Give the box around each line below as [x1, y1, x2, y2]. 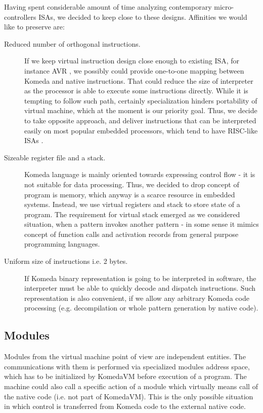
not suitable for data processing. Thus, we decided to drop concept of [24, 179, 239, 189]
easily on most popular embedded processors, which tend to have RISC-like [24, 125, 258, 135]
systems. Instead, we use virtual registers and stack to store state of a [24, 199, 240, 210]
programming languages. [24, 238, 100, 249]
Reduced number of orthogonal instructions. [4, 38, 141, 49]
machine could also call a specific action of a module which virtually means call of [4, 381, 258, 392]
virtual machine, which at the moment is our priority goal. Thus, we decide [24, 105, 257, 116]
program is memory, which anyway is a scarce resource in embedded [24, 189, 235, 199]
